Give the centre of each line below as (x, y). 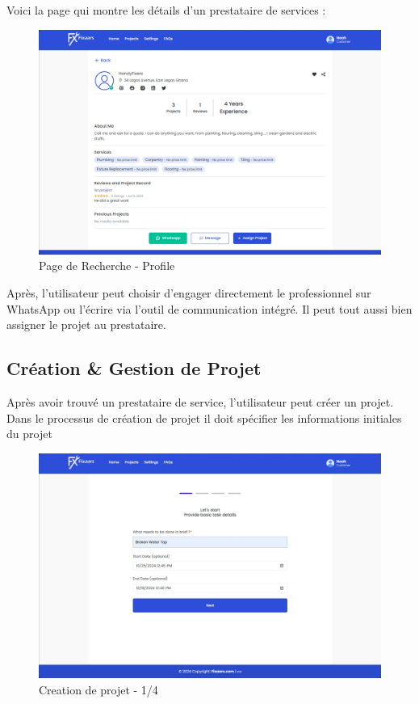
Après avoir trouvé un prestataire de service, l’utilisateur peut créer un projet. (200, 402)
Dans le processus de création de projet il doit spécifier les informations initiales (204, 417)
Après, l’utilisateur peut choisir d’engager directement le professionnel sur (189, 293)
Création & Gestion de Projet (134, 368)
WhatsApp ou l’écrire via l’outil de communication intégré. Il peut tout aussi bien (209, 308)
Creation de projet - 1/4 (98, 689)
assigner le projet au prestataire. (86, 325)
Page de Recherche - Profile (107, 266)
